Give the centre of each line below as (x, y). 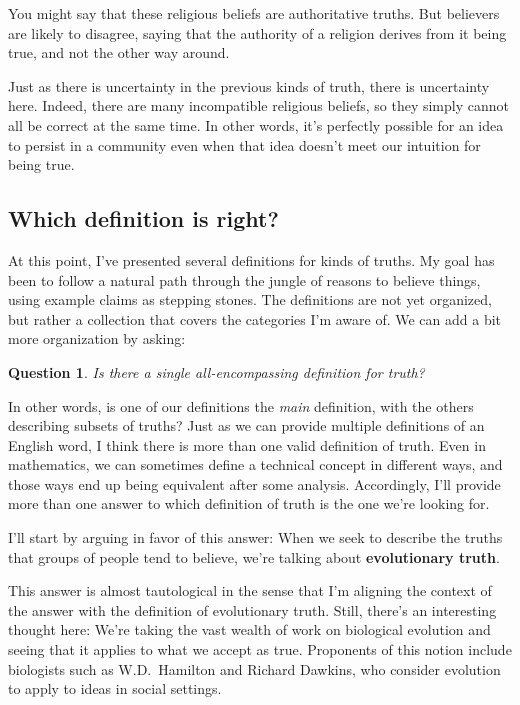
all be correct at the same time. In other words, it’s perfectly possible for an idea (256, 124)
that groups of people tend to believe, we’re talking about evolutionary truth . (254, 556)
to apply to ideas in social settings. (115, 688)
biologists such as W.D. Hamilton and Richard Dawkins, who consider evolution (254, 668)
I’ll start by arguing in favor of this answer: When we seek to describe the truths (255, 537)
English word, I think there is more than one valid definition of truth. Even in (247, 444)
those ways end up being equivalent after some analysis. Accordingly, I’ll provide (254, 483)
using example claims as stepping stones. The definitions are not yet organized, (250, 299)
